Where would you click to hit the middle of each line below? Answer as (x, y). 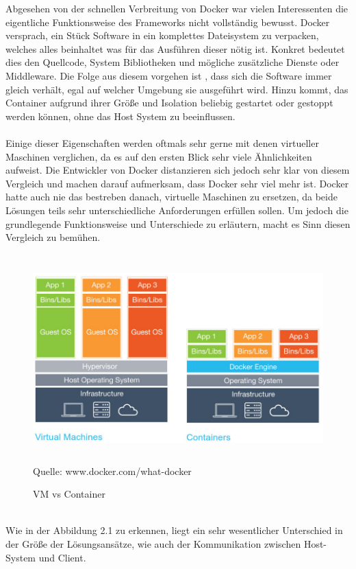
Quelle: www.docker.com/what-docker (112, 471)
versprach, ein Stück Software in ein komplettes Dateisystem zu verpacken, (162, 35)
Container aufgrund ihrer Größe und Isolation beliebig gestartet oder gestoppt (169, 103)
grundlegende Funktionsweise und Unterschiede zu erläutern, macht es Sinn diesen (178, 223)
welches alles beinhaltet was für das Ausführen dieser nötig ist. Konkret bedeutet (175, 48)
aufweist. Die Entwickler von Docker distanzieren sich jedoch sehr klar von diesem (178, 170)
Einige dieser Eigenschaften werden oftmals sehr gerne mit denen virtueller (162, 142)
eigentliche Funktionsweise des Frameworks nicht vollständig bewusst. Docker (168, 22)
